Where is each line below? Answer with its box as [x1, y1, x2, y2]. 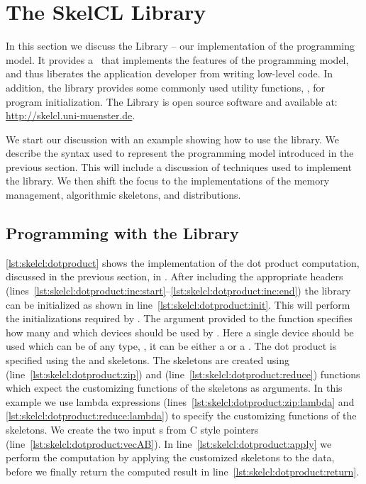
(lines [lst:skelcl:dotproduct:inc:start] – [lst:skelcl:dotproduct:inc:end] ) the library [6, 283, 351, 298]
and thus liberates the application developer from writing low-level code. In [6, 66, 333, 81]
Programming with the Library [6, 222, 239, 244]
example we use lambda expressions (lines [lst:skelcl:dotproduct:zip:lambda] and [6, 394, 355, 409]
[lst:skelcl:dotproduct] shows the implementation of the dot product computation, [6, 255, 360, 270]
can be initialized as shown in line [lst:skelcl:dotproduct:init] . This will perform [6, 297, 350, 312]
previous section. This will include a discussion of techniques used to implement [6, 159, 352, 174]
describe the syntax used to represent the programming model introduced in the [6, 145, 354, 160]
